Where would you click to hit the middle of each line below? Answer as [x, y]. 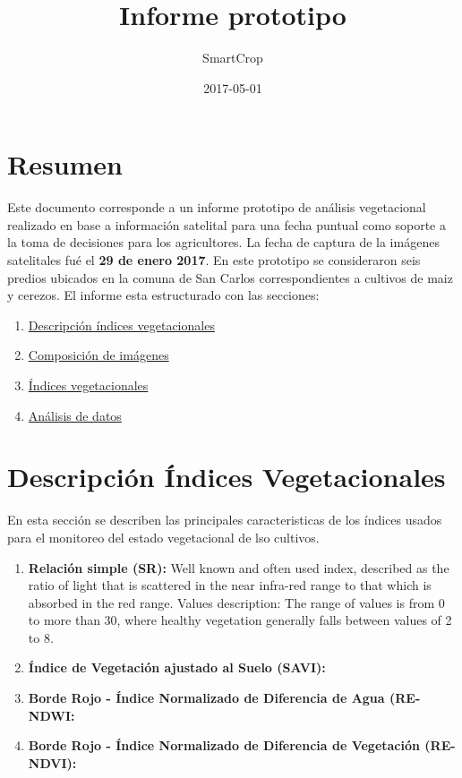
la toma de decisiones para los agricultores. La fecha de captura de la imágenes [223, 242]
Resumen [65, 164]
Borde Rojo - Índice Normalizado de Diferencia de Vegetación [224, 745]
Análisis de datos [75, 415]
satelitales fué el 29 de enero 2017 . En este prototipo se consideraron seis [214, 260]
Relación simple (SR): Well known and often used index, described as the [239, 567]
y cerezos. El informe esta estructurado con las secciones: [163, 295]
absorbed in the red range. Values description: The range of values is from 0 [236, 602]
